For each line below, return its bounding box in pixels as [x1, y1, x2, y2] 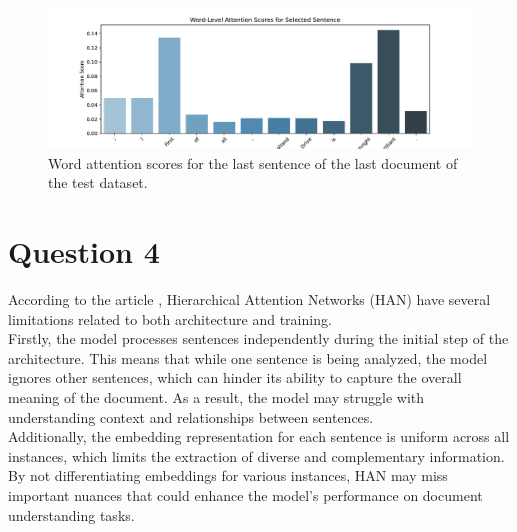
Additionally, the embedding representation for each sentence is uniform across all [8, 426, 510, 447]
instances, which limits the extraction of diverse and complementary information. [8, 445, 505, 466]
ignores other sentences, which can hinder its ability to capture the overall [8, 367, 462, 388]
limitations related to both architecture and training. [8, 308, 332, 329]
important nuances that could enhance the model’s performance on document [8, 485, 483, 506]
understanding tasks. [8, 504, 135, 525]
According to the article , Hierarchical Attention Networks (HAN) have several [8, 289, 491, 310]
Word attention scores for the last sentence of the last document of [48, 152, 458, 173]
